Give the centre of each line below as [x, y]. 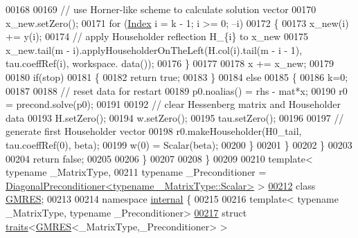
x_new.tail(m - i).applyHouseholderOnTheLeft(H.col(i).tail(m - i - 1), [154, 49]
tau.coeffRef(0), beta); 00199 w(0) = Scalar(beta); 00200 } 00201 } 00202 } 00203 [179, 144]
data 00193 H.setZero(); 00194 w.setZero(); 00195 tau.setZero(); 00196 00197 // [175, 117]
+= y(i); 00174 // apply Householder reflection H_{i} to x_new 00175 [157, 36]
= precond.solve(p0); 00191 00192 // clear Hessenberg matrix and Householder [173, 104]
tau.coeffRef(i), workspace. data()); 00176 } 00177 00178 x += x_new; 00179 [170, 63]
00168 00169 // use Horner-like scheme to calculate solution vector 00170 [161, 9]
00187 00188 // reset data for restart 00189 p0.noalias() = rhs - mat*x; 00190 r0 [177, 90]
